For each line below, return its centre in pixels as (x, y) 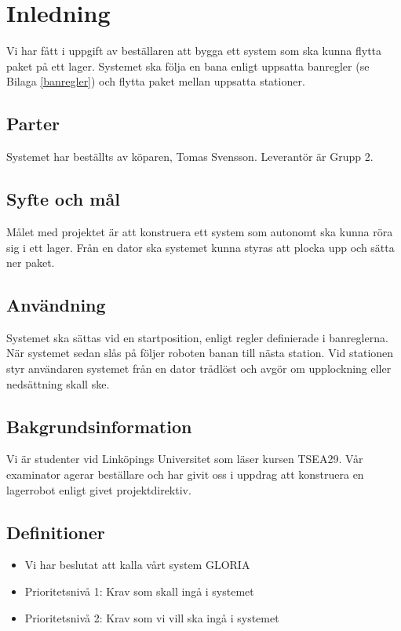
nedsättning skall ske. (58, 383)
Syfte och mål (63, 199)
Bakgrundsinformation (99, 426)
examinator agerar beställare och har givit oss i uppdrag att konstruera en (185, 474)
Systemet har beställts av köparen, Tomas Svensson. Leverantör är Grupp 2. (190, 157)
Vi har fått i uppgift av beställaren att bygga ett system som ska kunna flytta (194, 51)
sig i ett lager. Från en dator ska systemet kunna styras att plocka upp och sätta (200, 247)
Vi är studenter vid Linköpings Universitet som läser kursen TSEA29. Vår (185, 459)
